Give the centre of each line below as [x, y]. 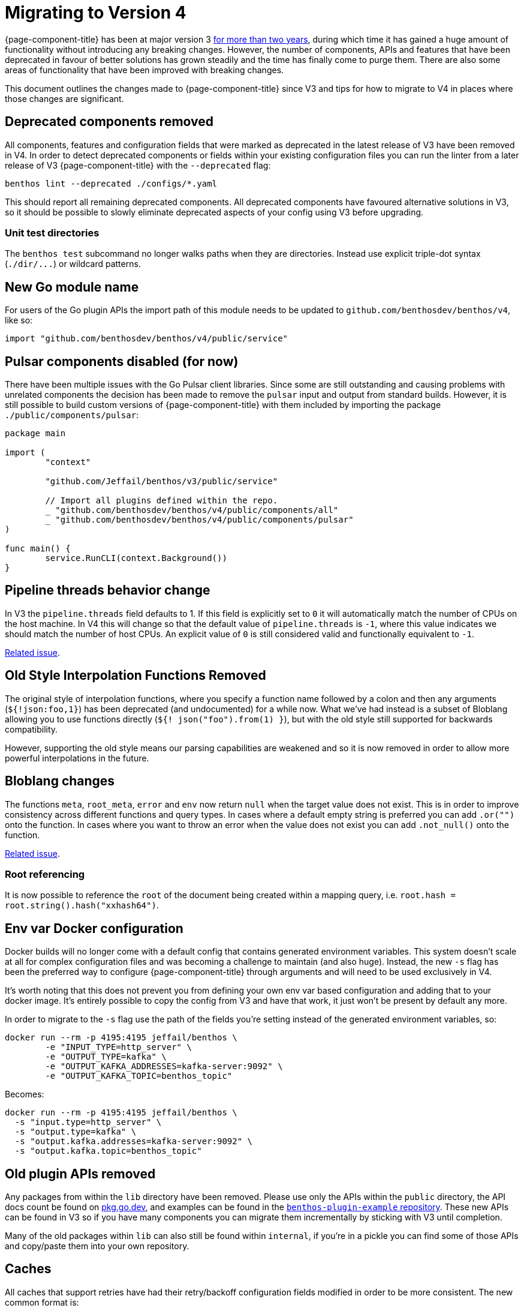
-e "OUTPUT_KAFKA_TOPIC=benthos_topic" [139, 1076]
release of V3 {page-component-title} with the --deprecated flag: [138, 165]
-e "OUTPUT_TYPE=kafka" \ [106, 1057]
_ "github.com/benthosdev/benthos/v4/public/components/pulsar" [199, 520]
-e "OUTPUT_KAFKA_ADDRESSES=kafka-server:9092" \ [164, 1066]
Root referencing [45, 874]
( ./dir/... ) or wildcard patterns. [73, 264]
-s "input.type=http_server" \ [88, 1122]
